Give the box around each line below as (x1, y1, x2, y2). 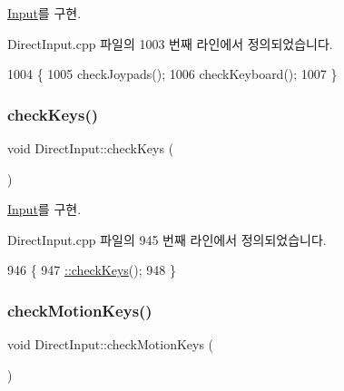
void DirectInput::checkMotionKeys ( (7, 335, 214, 354)
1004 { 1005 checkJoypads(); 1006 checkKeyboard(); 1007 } (7, 64, 338, 83)
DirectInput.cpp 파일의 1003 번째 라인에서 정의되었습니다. (7, 34, 333, 53)
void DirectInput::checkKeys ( (7, 139, 174, 157)
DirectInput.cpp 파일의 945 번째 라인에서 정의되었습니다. (7, 230, 327, 249)
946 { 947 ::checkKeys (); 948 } (7, 260, 176, 279)
